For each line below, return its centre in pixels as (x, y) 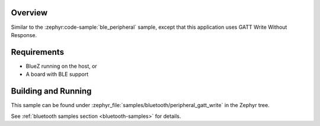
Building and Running (51, 91)
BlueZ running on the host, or (61, 66)
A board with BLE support (57, 74)
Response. (24, 35)
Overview (29, 13)
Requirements (38, 52)
